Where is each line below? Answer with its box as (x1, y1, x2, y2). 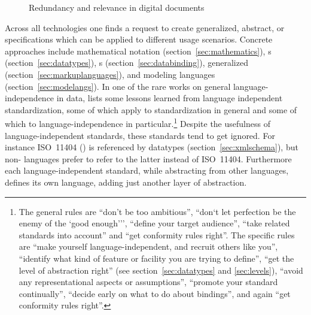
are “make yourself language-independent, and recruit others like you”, (19, 240, 278, 253)
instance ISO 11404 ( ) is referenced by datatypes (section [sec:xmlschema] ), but (5, 141, 298, 153)
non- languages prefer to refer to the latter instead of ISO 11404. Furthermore (5, 152, 292, 165)
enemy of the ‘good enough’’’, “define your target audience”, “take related (19, 217, 290, 229)
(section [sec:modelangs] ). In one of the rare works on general (5, 80, 231, 92)
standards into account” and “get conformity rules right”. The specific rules (19, 228, 295, 241)
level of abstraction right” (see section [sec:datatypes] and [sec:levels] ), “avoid (19, 263, 303, 276)
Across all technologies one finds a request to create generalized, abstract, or (5, 21, 285, 34)
